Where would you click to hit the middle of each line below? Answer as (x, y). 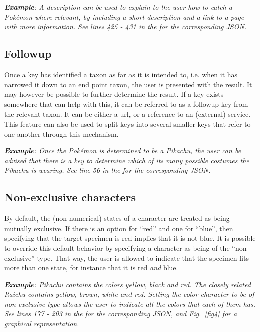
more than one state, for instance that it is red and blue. (91, 267)
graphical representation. (42, 324)
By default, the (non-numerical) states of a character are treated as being (117, 218)
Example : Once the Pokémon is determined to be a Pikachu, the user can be (123, 150)
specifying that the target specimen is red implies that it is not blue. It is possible (130, 238)
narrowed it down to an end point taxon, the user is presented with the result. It (128, 84)
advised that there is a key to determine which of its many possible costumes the (127, 160)
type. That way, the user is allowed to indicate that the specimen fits (143, 257)
